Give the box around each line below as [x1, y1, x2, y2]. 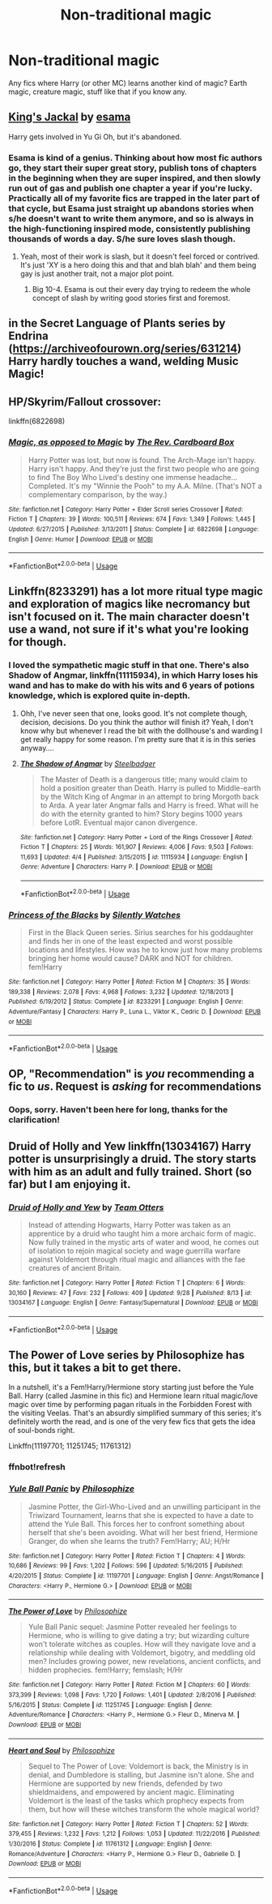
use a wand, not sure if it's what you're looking [8, 623, 249, 637]
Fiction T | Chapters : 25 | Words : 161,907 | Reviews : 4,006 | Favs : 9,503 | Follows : [19, 843, 253, 851]
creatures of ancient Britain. [28, 1263, 121, 1273]
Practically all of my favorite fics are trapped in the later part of [8, 192, 261, 204]
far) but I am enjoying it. [8, 1177, 131, 1191]
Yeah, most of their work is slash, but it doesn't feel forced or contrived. [19, 251, 261, 261]
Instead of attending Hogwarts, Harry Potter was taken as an [28, 1220, 231, 1230]
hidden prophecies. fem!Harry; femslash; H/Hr [28, 1665, 184, 1675]
